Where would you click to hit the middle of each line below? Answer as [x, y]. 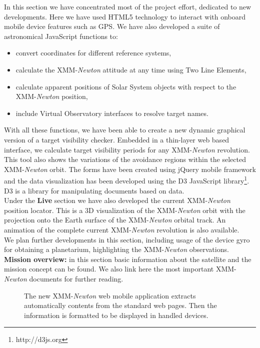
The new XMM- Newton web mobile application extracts [110, 295]
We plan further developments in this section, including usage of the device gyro [127, 239]
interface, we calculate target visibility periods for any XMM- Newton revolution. [127, 149]
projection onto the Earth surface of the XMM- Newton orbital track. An [115, 220]
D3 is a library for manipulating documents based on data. [94, 190]
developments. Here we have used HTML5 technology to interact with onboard [125, 16]
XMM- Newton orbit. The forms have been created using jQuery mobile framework [130, 169]
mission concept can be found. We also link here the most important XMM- [120, 269]
